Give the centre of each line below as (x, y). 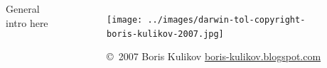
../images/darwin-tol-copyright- (226, 20)
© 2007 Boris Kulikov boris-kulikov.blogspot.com (214, 56)
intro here (27, 22)
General (23, 8)
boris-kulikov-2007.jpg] (165, 34)
